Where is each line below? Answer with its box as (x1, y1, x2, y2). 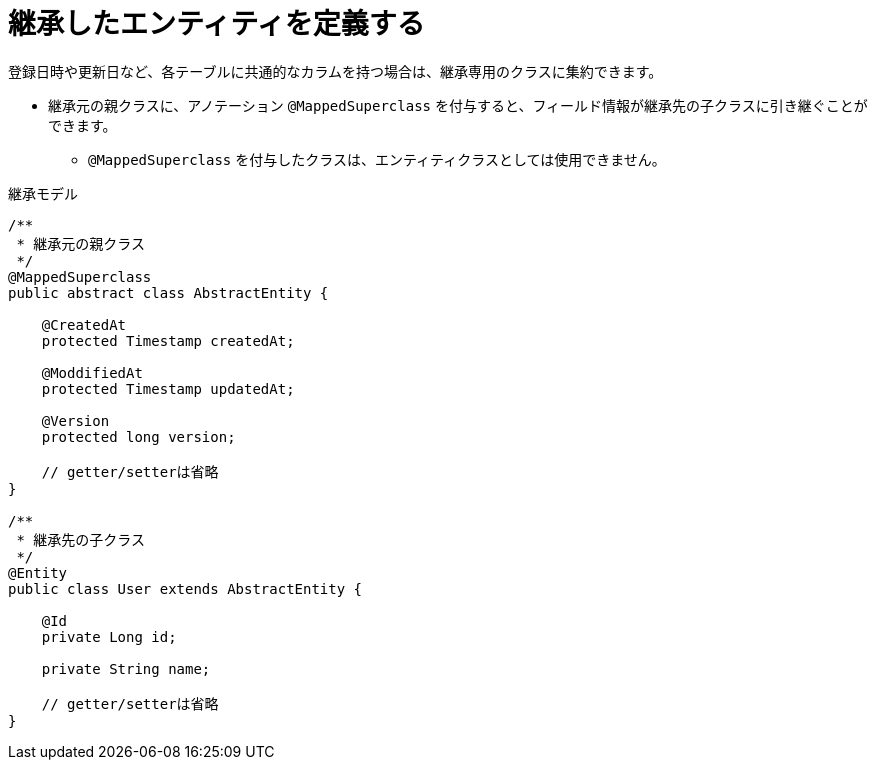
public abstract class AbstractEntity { (8, 284, 329, 301)
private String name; (41, 660, 211, 677)
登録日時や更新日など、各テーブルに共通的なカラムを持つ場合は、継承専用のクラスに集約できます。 (8, 62, 663, 80)
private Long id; (41, 628, 177, 645)
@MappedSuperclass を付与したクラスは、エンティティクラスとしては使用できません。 (88, 150, 666, 168)
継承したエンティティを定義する (8, 7, 425, 41)
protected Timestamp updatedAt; (41, 380, 295, 397)
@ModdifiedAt (41, 364, 143, 381)
